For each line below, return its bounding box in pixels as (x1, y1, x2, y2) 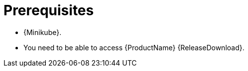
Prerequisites (3, 2, 94, 19)
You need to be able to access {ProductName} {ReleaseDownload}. (23, 43, 245, 52)
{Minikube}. (23, 28, 62, 36)
